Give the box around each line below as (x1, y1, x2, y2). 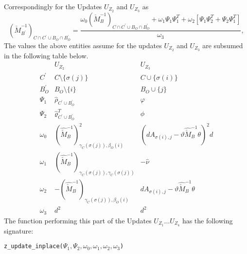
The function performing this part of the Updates (4, 215, 152, 225)
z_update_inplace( (4, 243, 63, 250)
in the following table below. (4, 50, 88, 60)
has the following (182, 215, 233, 225)
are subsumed (202, 40, 243, 50)
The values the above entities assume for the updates (4, 40, 162, 50)
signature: (4, 225, 34, 236)
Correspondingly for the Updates (4, 1, 102, 11)
